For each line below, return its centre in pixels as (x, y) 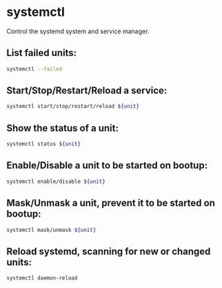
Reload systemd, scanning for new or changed (109, 251)
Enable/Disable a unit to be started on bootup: (107, 166)
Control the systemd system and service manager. (78, 31)
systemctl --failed (34, 69)
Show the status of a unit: (62, 128)
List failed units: (42, 53)
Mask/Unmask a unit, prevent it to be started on (111, 203)
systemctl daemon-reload (42, 278)
